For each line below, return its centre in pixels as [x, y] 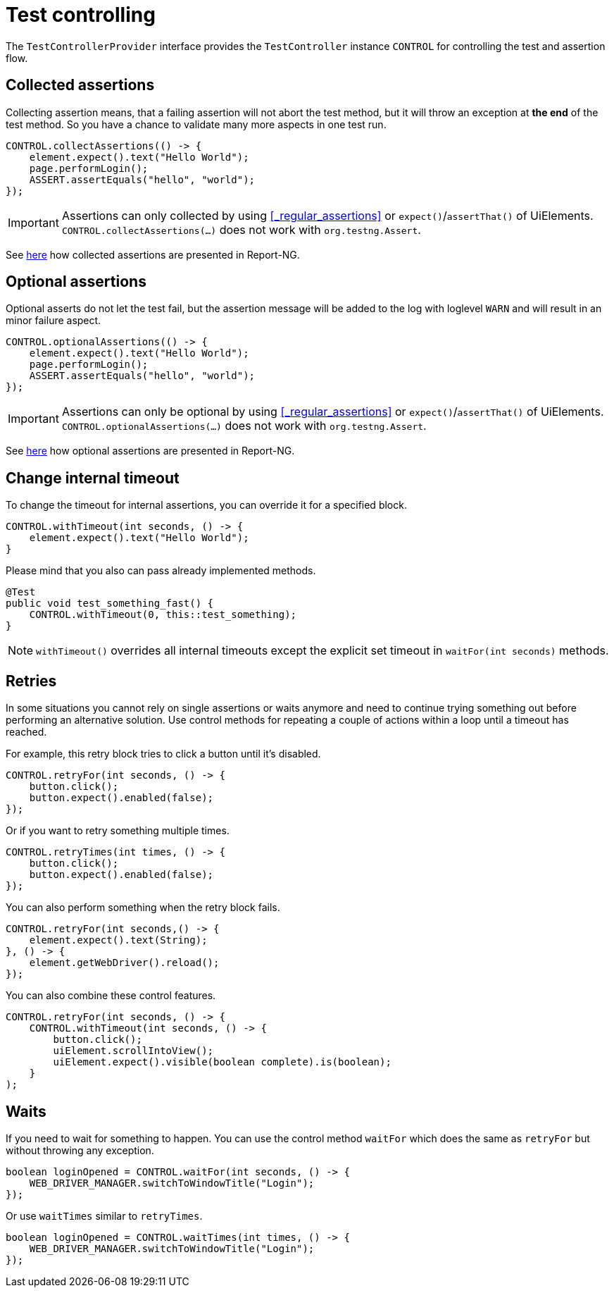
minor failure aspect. [54, 321]
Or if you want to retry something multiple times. [118, 831]
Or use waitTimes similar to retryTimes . [104, 1215]
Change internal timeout [93, 478]
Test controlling [81, 15]
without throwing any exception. [80, 1150]
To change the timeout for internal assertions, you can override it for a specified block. [206, 505]
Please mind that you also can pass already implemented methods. [161, 571]
